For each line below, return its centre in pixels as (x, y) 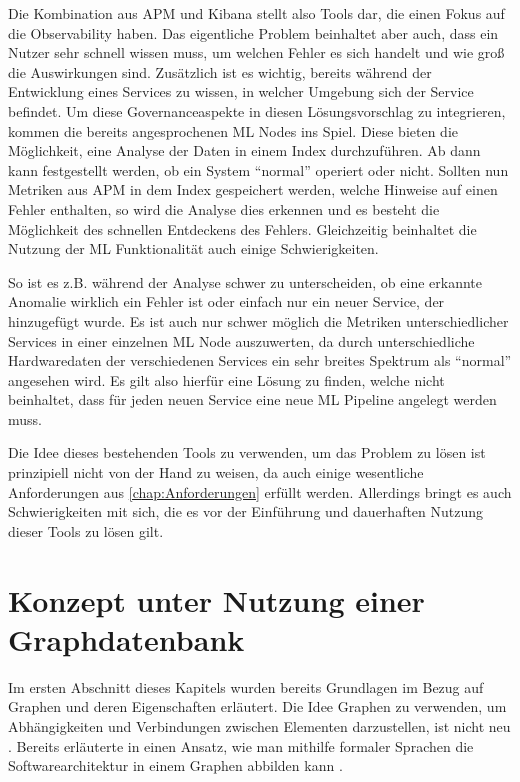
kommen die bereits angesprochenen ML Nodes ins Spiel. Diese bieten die (233, 130)
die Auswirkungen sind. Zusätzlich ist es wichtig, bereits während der (220, 71)
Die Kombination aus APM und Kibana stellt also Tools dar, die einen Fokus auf (256, 13)
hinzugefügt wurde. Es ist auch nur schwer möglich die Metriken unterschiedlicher (258, 320)
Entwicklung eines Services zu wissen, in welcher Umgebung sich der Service (241, 91)
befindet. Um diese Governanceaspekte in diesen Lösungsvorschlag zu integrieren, (257, 110)
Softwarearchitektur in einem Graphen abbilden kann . (175, 765)
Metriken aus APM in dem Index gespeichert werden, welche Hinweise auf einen (253, 189)
